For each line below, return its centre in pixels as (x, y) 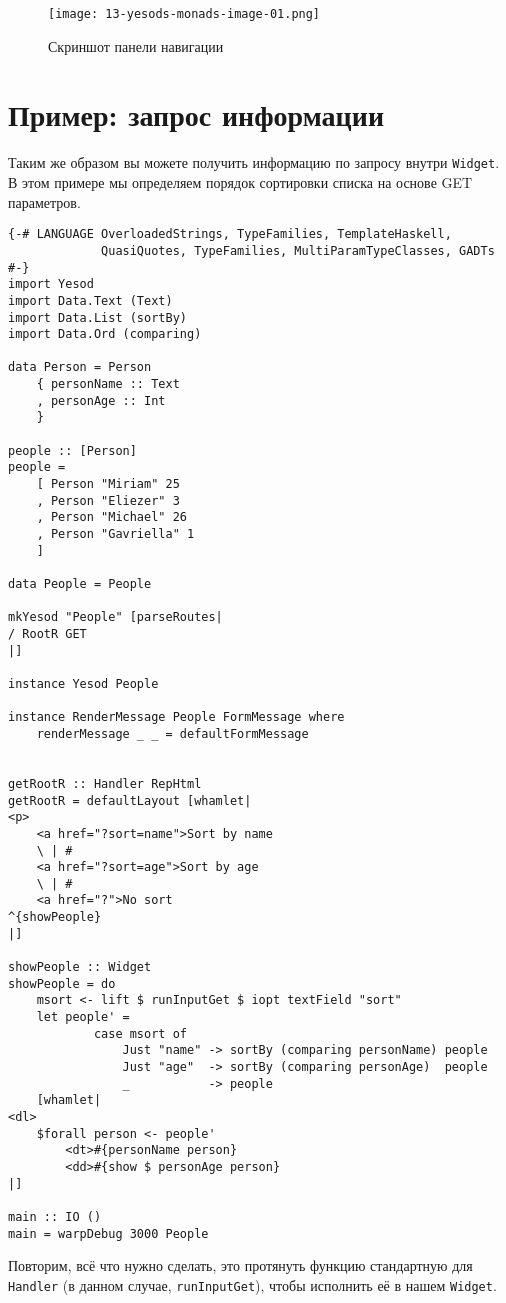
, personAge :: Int (101, 400)
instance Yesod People (83, 683)
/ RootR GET (47, 633)
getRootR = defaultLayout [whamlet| (130, 800)
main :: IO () (55, 1216)
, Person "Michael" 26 (111, 517)
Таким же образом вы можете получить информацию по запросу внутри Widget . (254, 162)
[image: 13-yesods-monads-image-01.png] (184, 14)
